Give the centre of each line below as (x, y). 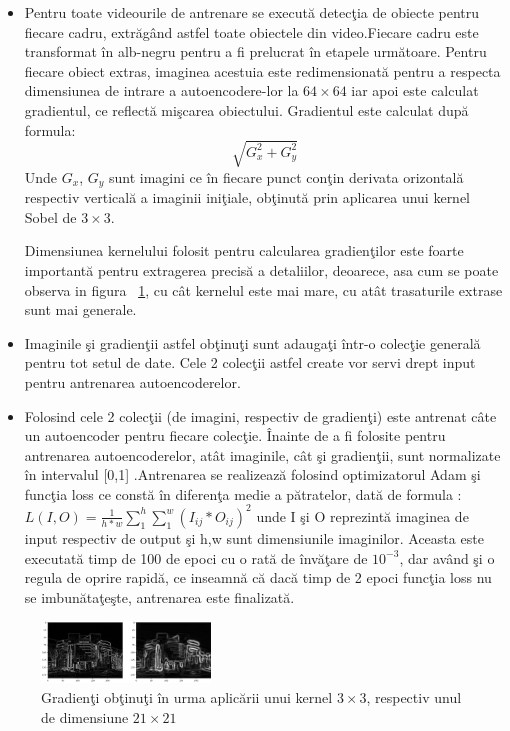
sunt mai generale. (80, 309)
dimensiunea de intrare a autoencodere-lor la (161, 90)
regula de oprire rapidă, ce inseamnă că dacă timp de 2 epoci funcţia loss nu (258, 577)
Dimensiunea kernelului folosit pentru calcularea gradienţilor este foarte (244, 250)
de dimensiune (85, 716)
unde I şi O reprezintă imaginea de (362, 515)
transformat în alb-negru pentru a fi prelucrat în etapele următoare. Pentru (255, 51)
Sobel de (50, 216)
